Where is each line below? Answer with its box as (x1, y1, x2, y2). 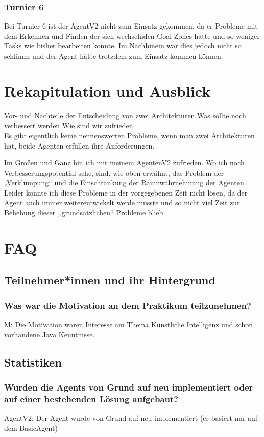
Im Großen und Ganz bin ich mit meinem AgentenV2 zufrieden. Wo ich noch (4, 157, 245, 168)
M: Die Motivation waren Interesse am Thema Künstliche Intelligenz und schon (4, 319, 253, 330)
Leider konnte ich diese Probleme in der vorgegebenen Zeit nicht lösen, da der (4, 187, 248, 198)
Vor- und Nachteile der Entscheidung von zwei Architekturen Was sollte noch (4, 110, 246, 120)
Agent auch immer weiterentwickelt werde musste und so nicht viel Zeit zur (4, 197, 240, 208)
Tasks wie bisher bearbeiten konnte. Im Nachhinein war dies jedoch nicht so (4, 40, 242, 51)
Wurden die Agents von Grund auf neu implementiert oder (4, 380, 253, 393)
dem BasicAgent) (4, 422, 58, 433)
